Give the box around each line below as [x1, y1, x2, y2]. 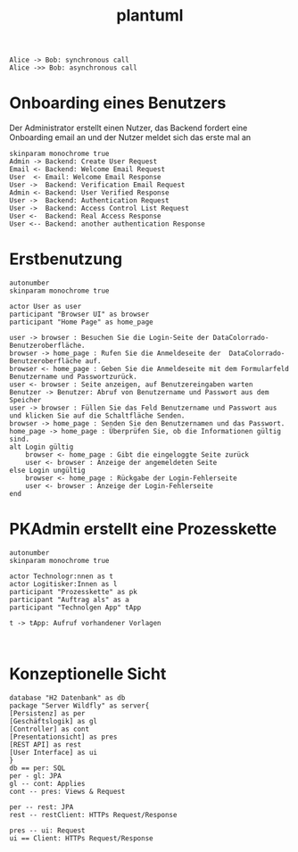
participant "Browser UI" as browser [9, 310, 150, 319]
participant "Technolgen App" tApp [9, 603, 142, 612]
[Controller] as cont [9, 724, 90, 733]
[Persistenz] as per [9, 708, 87, 718]
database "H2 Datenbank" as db [9, 693, 126, 702]
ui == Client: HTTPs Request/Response [9, 833, 153, 843]
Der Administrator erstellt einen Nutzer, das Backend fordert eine [9, 122, 248, 134]
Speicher [9, 396, 42, 405]
